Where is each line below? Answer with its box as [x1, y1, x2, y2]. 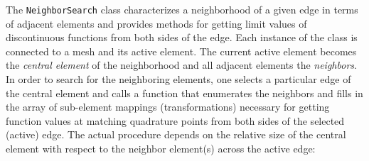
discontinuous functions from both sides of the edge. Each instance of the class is [6, 30, 358, 45]
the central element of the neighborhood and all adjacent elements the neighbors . [6, 57, 357, 72]
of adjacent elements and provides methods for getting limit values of [6, 16, 307, 30]
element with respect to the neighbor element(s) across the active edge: [6, 141, 316, 155]
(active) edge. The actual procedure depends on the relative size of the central [6, 127, 346, 142]
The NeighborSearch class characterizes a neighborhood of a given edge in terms [6, 2, 358, 16]
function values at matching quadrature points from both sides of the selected [6, 113, 345, 128]
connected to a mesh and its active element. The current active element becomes [6, 43, 357, 58]
